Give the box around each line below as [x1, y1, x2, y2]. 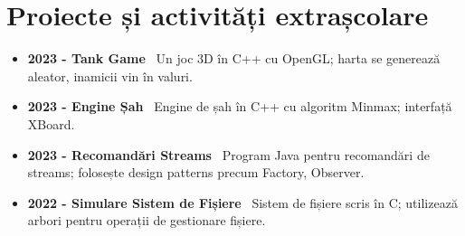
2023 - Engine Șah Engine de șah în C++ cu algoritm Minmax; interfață [27, 97, 452, 116]
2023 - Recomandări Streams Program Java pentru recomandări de [27, 145, 430, 164]
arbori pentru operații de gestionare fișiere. [27, 211, 266, 230]
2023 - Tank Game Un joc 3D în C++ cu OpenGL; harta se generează [27, 49, 441, 68]
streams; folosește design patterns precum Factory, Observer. [27, 163, 365, 182]
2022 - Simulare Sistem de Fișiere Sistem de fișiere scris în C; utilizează [27, 193, 458, 212]
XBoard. [27, 114, 75, 133]
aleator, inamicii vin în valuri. [27, 66, 193, 85]
